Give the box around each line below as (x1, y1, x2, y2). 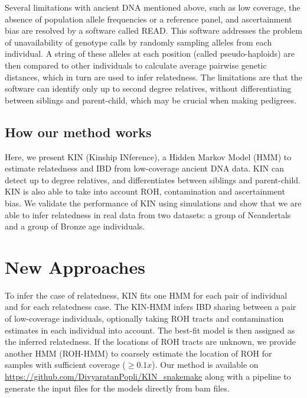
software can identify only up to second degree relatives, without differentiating (5, 82, 292, 95)
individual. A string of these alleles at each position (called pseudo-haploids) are (5, 47, 295, 60)
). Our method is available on (152, 358, 259, 371)
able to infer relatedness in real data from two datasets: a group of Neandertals (5, 208, 291, 221)
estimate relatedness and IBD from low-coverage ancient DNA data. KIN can (5, 162, 284, 174)
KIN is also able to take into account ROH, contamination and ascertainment (5, 185, 285, 198)
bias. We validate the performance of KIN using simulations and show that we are (5, 196, 302, 209)
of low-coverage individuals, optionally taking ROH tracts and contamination (5, 312, 284, 325)
